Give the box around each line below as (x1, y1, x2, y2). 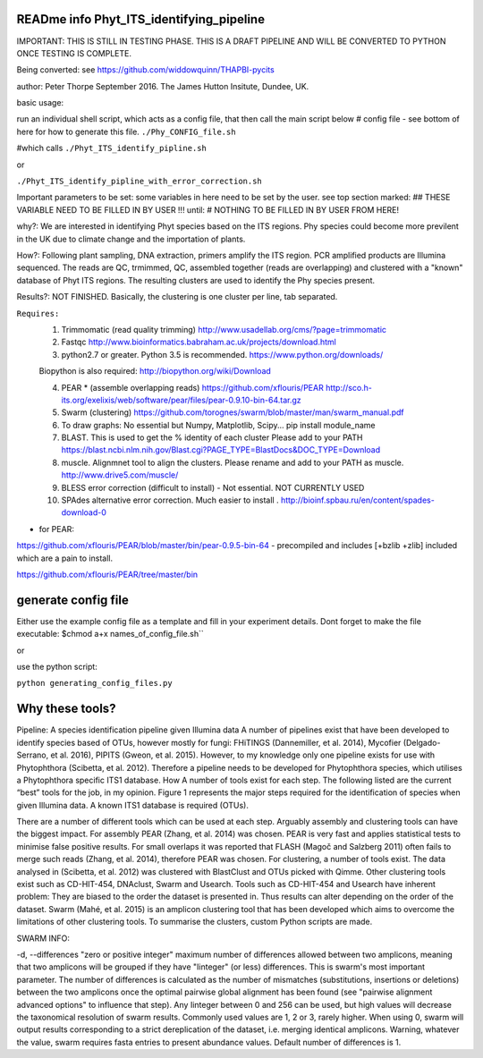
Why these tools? (16, 701, 116, 716)
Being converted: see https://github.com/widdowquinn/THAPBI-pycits (16, 64, 275, 75)
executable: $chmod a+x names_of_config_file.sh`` (16, 629, 205, 639)
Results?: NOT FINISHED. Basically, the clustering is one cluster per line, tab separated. (16, 292, 338, 302)
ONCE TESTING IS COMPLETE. (16, 47, 131, 58)
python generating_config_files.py (16, 678, 174, 689)
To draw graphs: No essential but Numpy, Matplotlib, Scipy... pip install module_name (61, 419, 376, 430)
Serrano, (16, 749, 49, 760)
